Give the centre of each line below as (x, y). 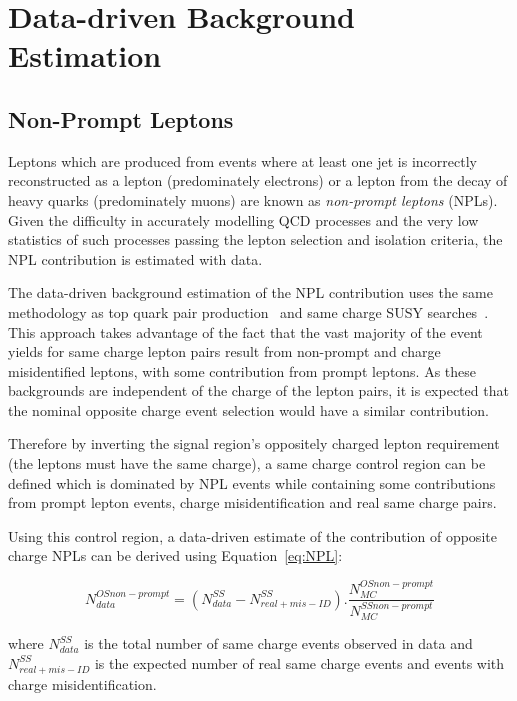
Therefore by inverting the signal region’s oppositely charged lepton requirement (254, 443)
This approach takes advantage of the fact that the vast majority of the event (245, 331)
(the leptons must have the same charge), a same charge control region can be (247, 463)
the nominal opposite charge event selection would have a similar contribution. (249, 409)
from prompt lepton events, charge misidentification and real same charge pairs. (252, 502)
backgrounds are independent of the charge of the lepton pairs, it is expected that (258, 390)
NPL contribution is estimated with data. (135, 258)
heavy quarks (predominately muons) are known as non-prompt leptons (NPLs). (253, 199)
